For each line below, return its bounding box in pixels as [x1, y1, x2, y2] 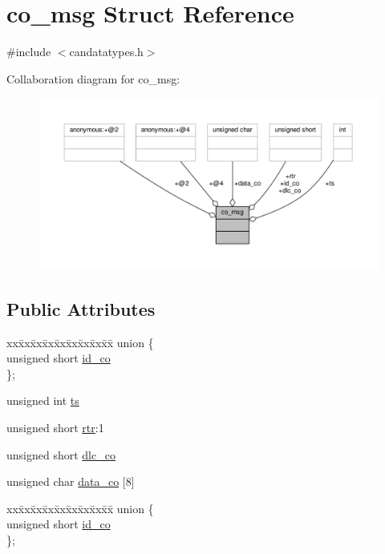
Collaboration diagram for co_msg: [6, 70, 180, 87]
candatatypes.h [69, 43, 144, 60]
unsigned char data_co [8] [6, 473, 135, 490]
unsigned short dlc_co [6, 446, 115, 463]
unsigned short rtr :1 [6, 419, 104, 435]
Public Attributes [6, 296, 156, 321]
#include [6, 43, 51, 60]
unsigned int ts [6, 392, 79, 409]
